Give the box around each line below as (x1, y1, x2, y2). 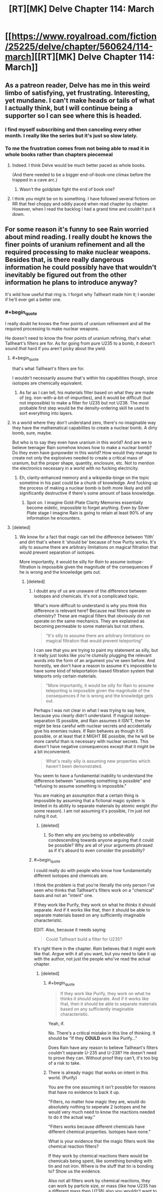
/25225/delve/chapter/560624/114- (5, 41, 153, 52)
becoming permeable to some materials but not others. (33, 623, 144, 629)
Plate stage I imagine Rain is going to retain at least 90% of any (26, 509, 153, 516)
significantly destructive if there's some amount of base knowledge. (19, 490, 156, 496)
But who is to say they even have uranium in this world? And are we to (12, 439, 152, 445)
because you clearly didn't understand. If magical (33, 712, 133, 718)
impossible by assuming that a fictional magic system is (33, 797, 146, 803)
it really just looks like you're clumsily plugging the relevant (33, 652, 152, 658)
